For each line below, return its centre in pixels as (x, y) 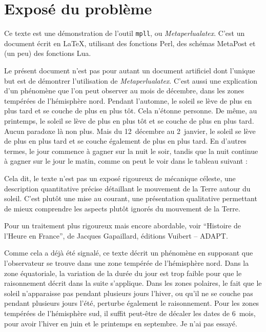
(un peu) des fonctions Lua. (48, 53)
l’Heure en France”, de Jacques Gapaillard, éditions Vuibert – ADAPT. (116, 235)
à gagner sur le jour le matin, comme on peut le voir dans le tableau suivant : (126, 161)
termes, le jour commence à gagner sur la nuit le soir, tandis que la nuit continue (131, 151)
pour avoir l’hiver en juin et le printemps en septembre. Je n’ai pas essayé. (121, 323)
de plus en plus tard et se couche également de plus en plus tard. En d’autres (125, 141)
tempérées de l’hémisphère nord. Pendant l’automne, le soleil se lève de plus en (128, 100)
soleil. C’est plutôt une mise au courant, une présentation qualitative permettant (131, 198)
